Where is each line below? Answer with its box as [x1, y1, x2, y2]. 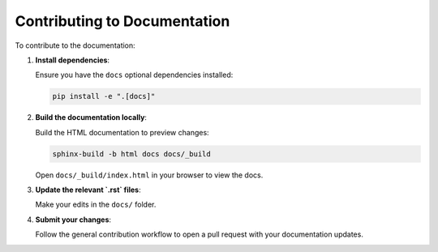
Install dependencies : [35, 55, 109, 65]
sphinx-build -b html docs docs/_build [52, 149, 211, 158]
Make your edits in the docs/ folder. [35, 199, 157, 210]
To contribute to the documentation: [15, 41, 135, 50]
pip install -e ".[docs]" [52, 92, 156, 101]
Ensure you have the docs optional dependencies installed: [35, 70, 234, 80]
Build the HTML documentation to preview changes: [35, 127, 210, 137]
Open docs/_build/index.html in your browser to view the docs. [35, 170, 264, 180]
